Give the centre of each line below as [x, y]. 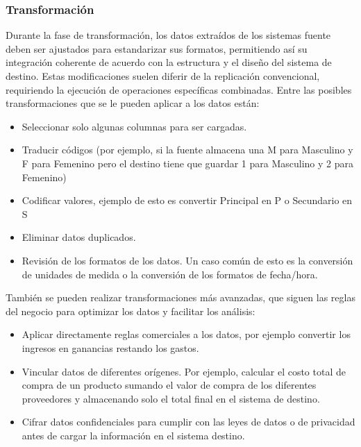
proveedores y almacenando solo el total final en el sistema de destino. [171, 398]
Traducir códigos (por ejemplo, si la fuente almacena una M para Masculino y [187, 150]
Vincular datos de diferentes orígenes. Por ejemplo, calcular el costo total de [184, 371]
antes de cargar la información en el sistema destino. [133, 435]
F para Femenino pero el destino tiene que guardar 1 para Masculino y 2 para [187, 163]
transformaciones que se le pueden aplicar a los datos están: [133, 103]
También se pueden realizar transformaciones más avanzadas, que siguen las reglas [180, 297]
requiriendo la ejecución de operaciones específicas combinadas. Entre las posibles [179, 89]
